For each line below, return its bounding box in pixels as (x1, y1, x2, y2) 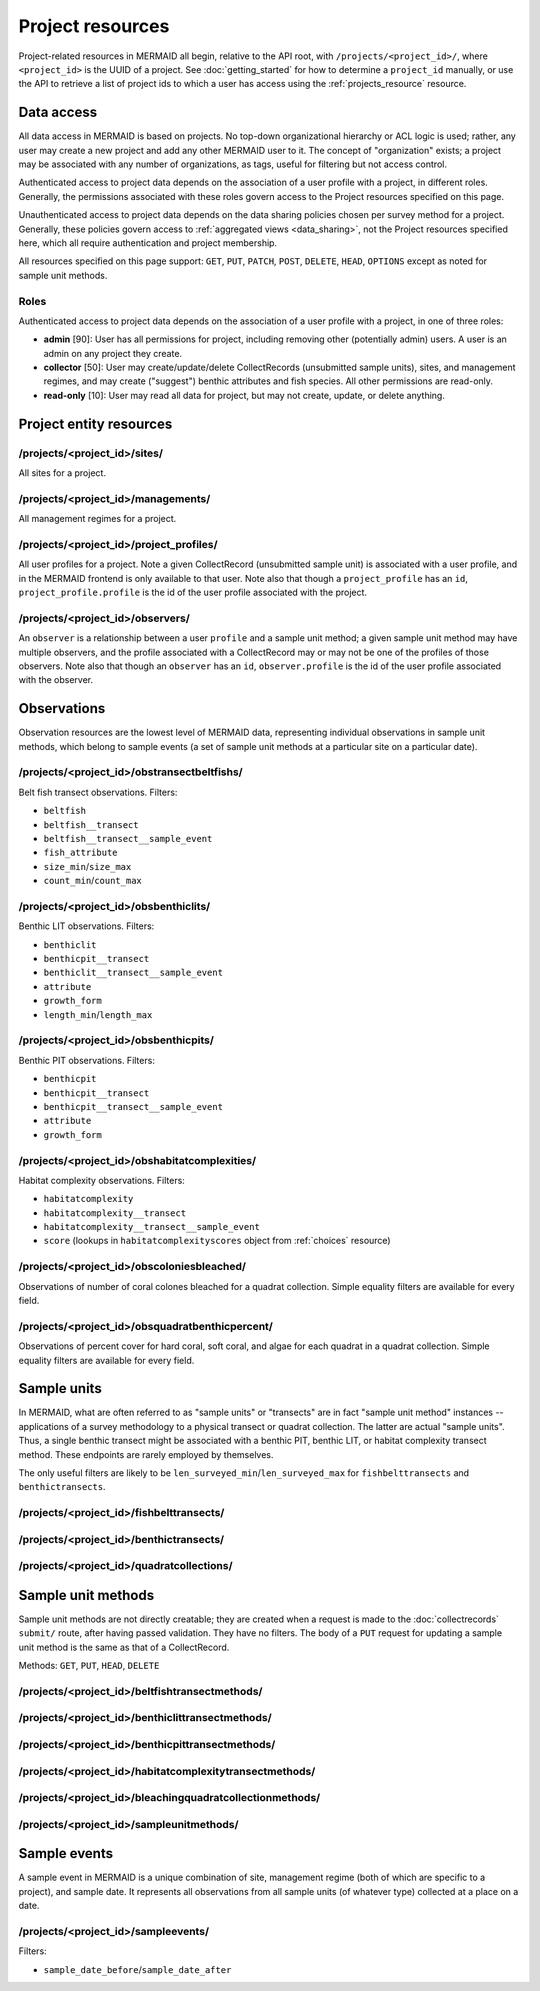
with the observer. (18, 674, 94, 686)
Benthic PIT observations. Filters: (18, 1054, 155, 1066)
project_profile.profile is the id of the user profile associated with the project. (18, 586, 368, 599)
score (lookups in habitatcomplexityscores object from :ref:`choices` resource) (43, 1235, 391, 1247)
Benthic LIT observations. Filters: (18, 920, 155, 932)
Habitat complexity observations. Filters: (18, 1174, 185, 1186)
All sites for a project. (18, 467, 107, 479)
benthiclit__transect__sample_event (43, 967, 224, 979)
